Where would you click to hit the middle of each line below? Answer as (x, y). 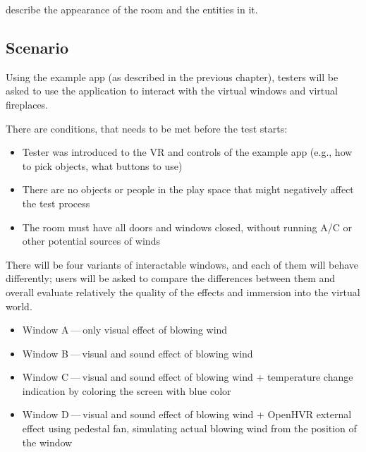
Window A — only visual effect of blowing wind (125, 330)
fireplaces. (27, 104)
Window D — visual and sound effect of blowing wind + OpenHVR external (187, 414)
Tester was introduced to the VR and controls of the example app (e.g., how (187, 152)
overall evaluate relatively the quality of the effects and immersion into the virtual (183, 292)
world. (19, 306)
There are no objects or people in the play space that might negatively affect (188, 189)
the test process (56, 203)
